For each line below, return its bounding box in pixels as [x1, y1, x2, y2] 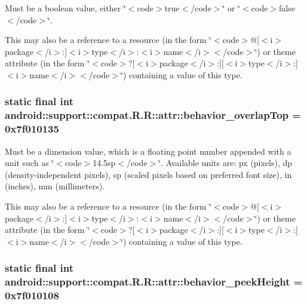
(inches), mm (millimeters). [5, 180, 105, 192]
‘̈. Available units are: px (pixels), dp [158, 156, 293, 169]
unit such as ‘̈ [5, 156, 54, 169]
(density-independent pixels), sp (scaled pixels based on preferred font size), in [5, 168, 292, 180]
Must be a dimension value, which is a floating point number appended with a [5, 145, 291, 157]
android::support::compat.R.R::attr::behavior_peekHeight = [5, 274, 303, 289]
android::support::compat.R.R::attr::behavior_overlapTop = [5, 108, 301, 122]
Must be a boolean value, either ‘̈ [5, 2, 126, 14]
